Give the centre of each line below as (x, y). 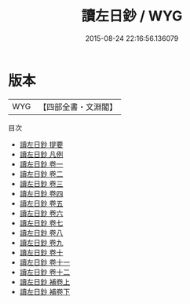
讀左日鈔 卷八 (41, 233)
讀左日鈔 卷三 (41, 183)
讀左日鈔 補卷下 (45, 291)
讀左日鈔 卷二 (41, 174)
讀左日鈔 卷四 (41, 193)
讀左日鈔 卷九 (41, 242)
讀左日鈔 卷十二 (45, 272)
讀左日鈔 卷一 (41, 164)
